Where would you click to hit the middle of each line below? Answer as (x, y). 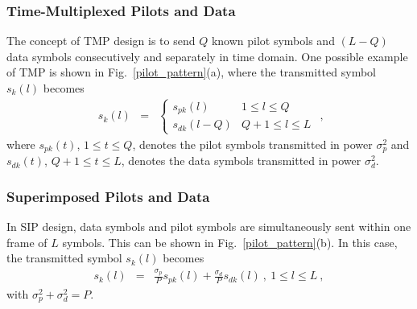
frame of (27, 242)
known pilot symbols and (273, 41)
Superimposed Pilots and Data (108, 196)
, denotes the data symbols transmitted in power (241, 161)
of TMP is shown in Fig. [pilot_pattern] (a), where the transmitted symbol (191, 72)
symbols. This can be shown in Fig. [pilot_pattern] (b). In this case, (230, 242)
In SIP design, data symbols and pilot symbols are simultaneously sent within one (209, 226)
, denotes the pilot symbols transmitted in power (252, 144)
